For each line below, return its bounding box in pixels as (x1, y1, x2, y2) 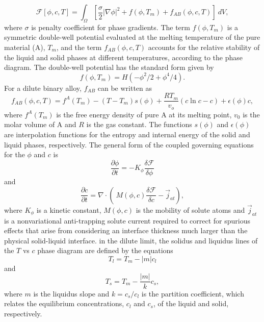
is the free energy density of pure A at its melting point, (56, 109, 232, 119)
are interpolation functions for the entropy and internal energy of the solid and (4, 129, 250, 140)
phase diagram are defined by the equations (37, 245, 173, 256)
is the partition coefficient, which (141, 288, 244, 299)
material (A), (4, 41, 45, 52)
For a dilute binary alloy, (4, 82, 82, 93)
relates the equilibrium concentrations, (4, 298, 124, 309)
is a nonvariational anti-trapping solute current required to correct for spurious (4, 215, 250, 226)
